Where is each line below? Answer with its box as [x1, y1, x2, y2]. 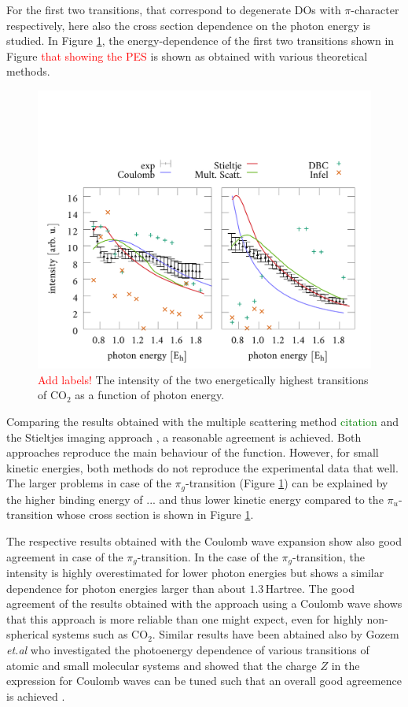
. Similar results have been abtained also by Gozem [152, 626, 399, 642]
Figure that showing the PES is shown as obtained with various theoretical [6, 47, 368, 64]
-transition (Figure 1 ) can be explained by [185, 475, 388, 491]
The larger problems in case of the [6, 475, 171, 491]
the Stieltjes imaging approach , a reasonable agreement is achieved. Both [6, 428, 362, 445]
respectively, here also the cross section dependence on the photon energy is [6, 17, 370, 33]
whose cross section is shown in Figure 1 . [56, 506, 254, 523]
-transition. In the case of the [137, 548, 278, 564]
